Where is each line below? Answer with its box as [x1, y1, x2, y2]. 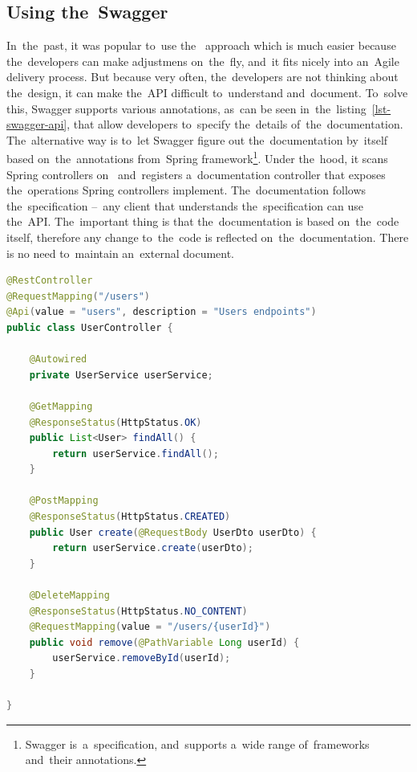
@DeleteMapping [29, 590, 110, 602]
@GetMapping [29, 400, 93, 412]
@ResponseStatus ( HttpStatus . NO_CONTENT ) [29, 605, 248, 617]
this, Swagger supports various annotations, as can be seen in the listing [6, 100, 366, 116]
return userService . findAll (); [52, 447, 219, 460]
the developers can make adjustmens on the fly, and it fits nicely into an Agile [6, 52, 399, 69]
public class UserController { [6, 321, 173, 333]
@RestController [6, 275, 93, 287]
